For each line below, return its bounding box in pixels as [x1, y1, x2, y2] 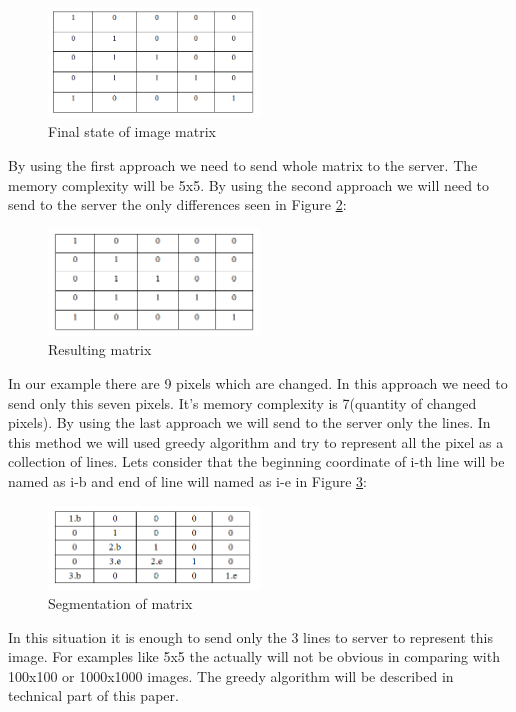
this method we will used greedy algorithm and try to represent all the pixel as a [8, 431, 504, 452]
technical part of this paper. [8, 685, 179, 706]
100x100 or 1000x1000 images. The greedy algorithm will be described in [8, 665, 454, 686]
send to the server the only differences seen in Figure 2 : [8, 194, 347, 215]
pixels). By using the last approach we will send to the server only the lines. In [8, 412, 491, 433]
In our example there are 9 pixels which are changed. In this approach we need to [8, 372, 508, 393]
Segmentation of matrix [48, 593, 193, 614]
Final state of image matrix [48, 121, 216, 142]
